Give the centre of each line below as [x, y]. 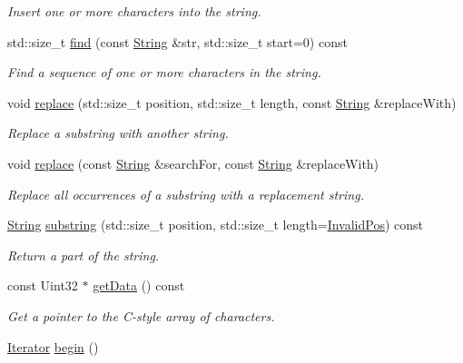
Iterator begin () [53, 346]
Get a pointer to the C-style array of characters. [141, 315]
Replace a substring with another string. [118, 133]
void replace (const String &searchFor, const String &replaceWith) [193, 163]
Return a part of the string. [84, 255]
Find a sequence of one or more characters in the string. [164, 72]
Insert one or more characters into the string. [134, 11]
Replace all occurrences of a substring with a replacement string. [186, 194]
